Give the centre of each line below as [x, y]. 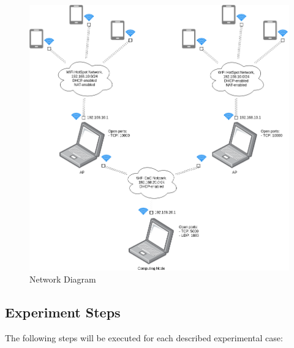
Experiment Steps [63, 312]
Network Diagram [63, 279]
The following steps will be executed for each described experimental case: [144, 337]
